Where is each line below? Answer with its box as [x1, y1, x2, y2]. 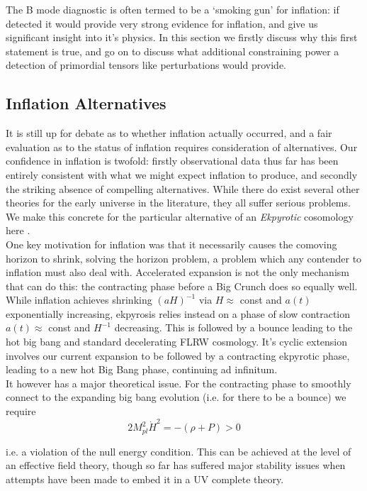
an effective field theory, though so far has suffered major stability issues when [6, 458, 346, 473]
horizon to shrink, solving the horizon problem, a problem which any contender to [6, 250, 362, 265]
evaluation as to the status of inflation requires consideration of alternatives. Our [6, 139, 358, 154]
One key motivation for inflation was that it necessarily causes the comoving [6, 236, 337, 251]
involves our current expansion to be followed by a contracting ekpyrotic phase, [6, 348, 350, 363]
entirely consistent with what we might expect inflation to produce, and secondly [6, 167, 358, 182]
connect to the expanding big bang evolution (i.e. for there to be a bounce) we [6, 390, 346, 404]
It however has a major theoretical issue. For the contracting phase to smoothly [6, 375, 351, 390]
